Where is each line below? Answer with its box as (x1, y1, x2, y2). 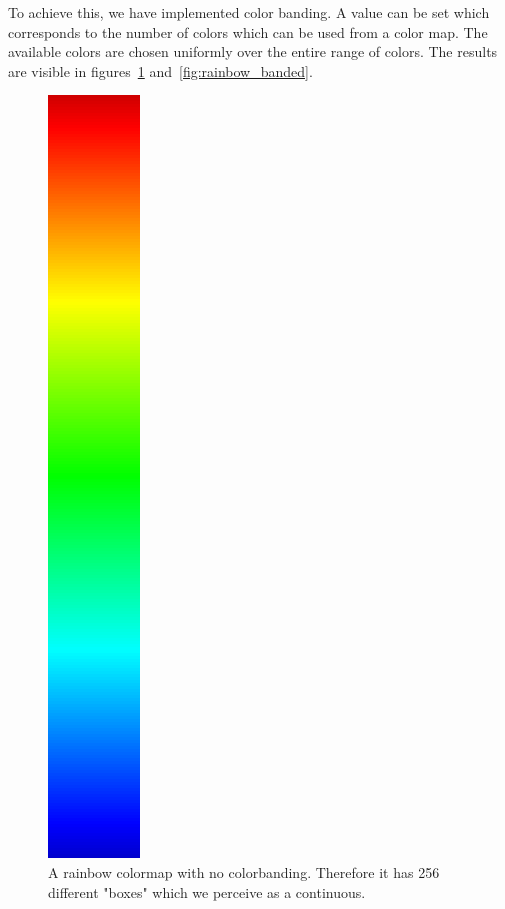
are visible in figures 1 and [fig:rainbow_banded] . (8, 60, 313, 81)
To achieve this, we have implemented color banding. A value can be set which (8, 2, 490, 22)
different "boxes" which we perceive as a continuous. (48, 881, 366, 902)
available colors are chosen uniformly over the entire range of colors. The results (8, 41, 498, 62)
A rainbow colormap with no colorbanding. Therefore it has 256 (48, 861, 440, 882)
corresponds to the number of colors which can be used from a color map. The (8, 21, 488, 42)
